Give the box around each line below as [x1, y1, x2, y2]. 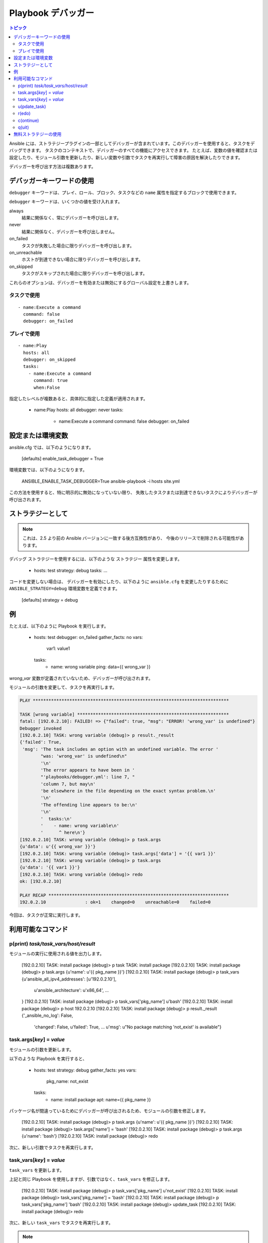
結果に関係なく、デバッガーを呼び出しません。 [21, 229, 118, 235]
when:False [33, 384, 60, 390]
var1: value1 [46, 645, 70, 651]
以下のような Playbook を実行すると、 [9, 1056, 87, 1062]
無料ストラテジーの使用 [13, 131, 62, 137]
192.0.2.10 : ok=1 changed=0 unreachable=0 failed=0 [19, 899, 211, 905]
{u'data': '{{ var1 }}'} [19, 865, 80, 870]
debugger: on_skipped [23, 357, 76, 362]
